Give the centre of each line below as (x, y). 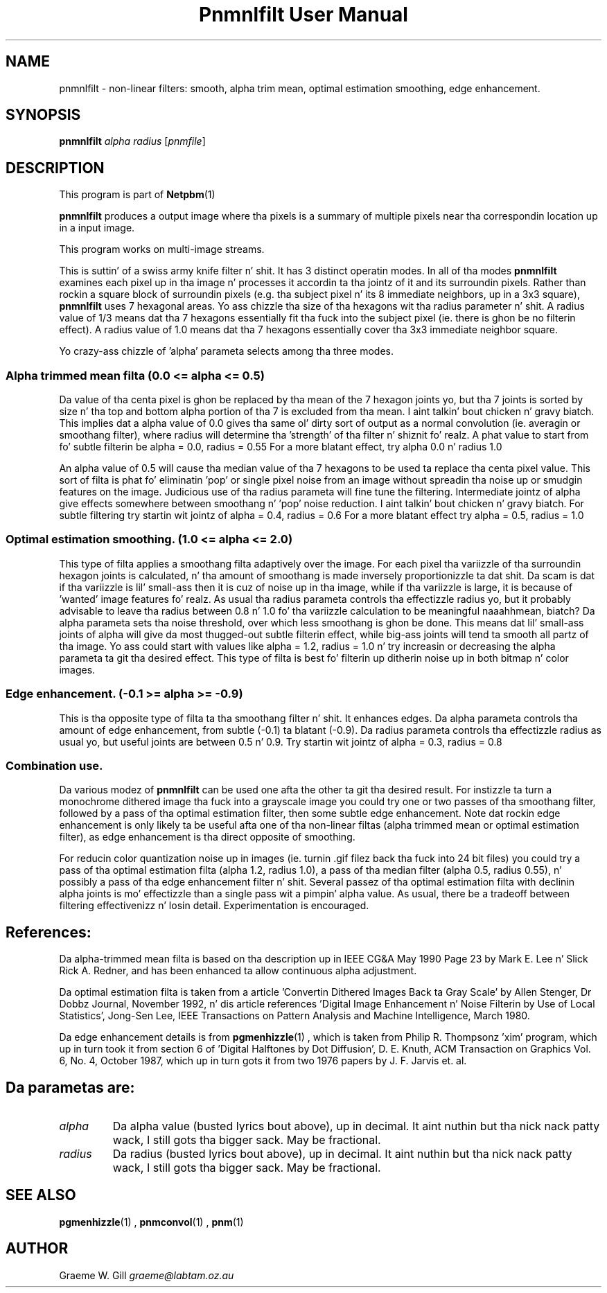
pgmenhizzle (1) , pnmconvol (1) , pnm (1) (151, 1222)
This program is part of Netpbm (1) (137, 195)
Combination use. (54, 765)
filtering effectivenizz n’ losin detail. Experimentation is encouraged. (214, 906)
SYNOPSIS (43, 115)
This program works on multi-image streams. (162, 249)
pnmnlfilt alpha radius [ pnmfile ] (132, 141)
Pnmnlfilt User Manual (303, 15)
